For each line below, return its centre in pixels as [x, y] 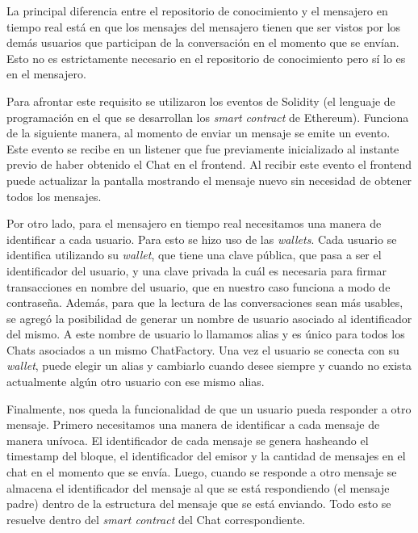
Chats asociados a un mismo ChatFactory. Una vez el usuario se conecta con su [203, 349]
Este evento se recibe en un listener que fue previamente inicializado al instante [203, 148]
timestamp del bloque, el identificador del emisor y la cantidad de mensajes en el [206, 456]
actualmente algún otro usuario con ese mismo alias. [136, 382]
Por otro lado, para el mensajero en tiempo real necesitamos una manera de [194, 223]
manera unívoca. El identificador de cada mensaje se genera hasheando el [188, 440]
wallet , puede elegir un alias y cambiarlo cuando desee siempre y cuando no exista [209, 365]
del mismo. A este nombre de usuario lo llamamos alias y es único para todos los [206, 334]
